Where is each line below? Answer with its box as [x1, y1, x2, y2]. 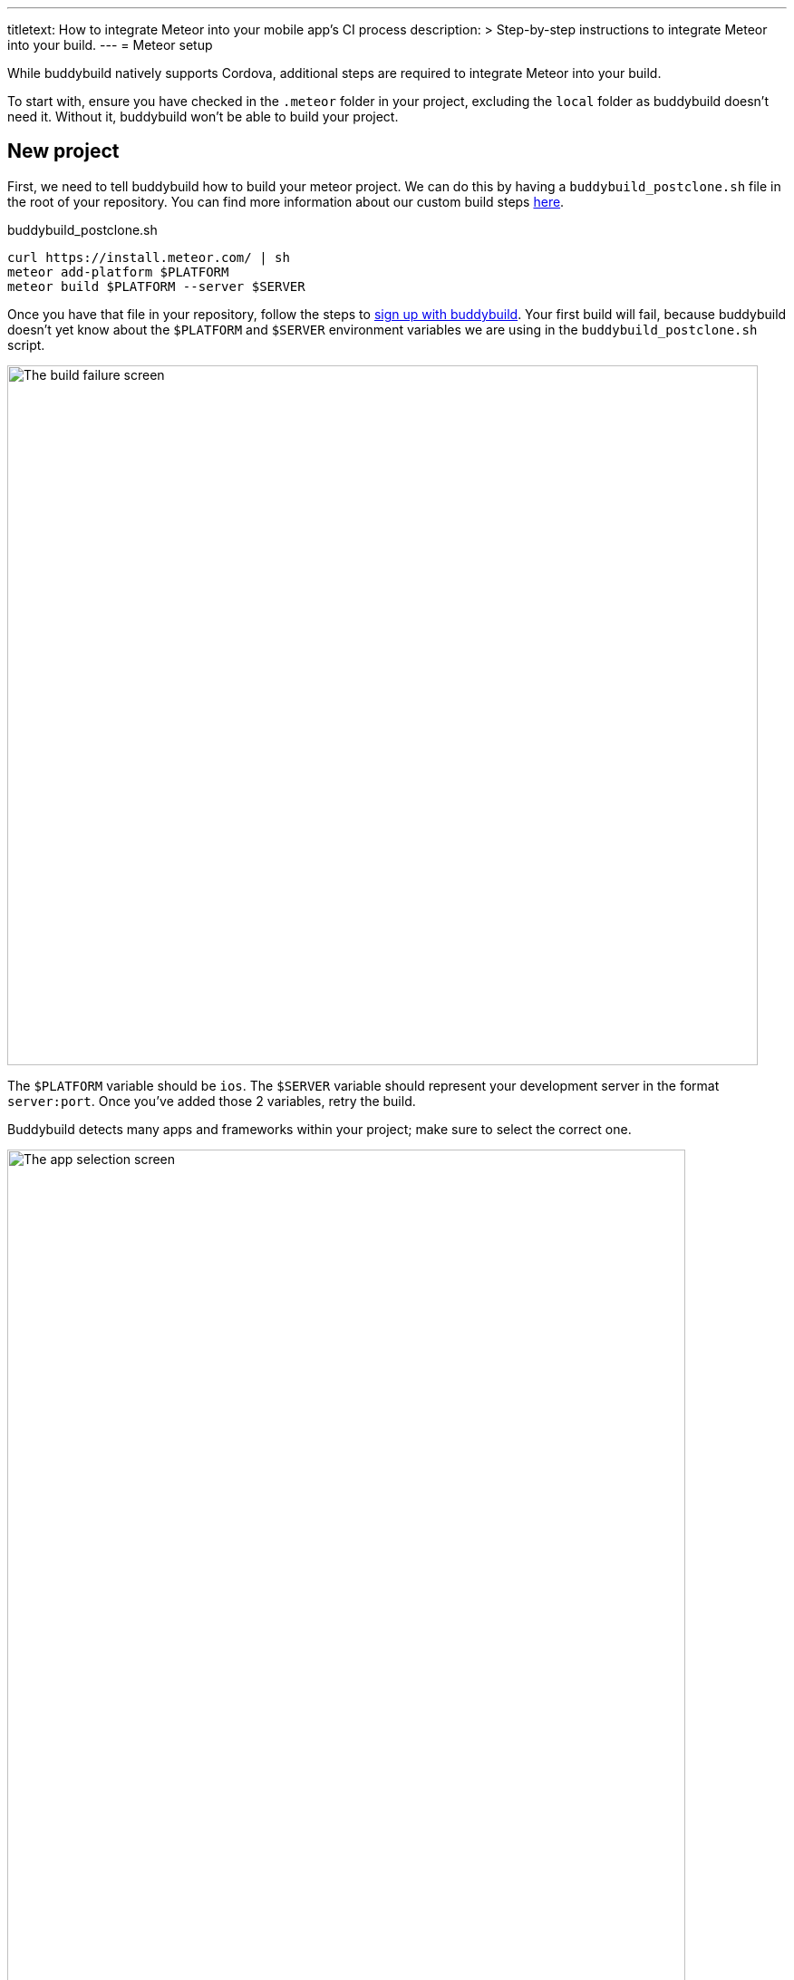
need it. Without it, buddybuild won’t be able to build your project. [7, 109, 399, 124]
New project [7, 140, 120, 163]
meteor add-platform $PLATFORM [7, 264, 229, 279]
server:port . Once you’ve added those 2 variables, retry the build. [7, 1092, 416, 1109]
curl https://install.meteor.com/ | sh [7, 249, 290, 265]
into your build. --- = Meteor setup [7, 37, 213, 53]
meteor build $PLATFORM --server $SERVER [7, 278, 305, 294]
